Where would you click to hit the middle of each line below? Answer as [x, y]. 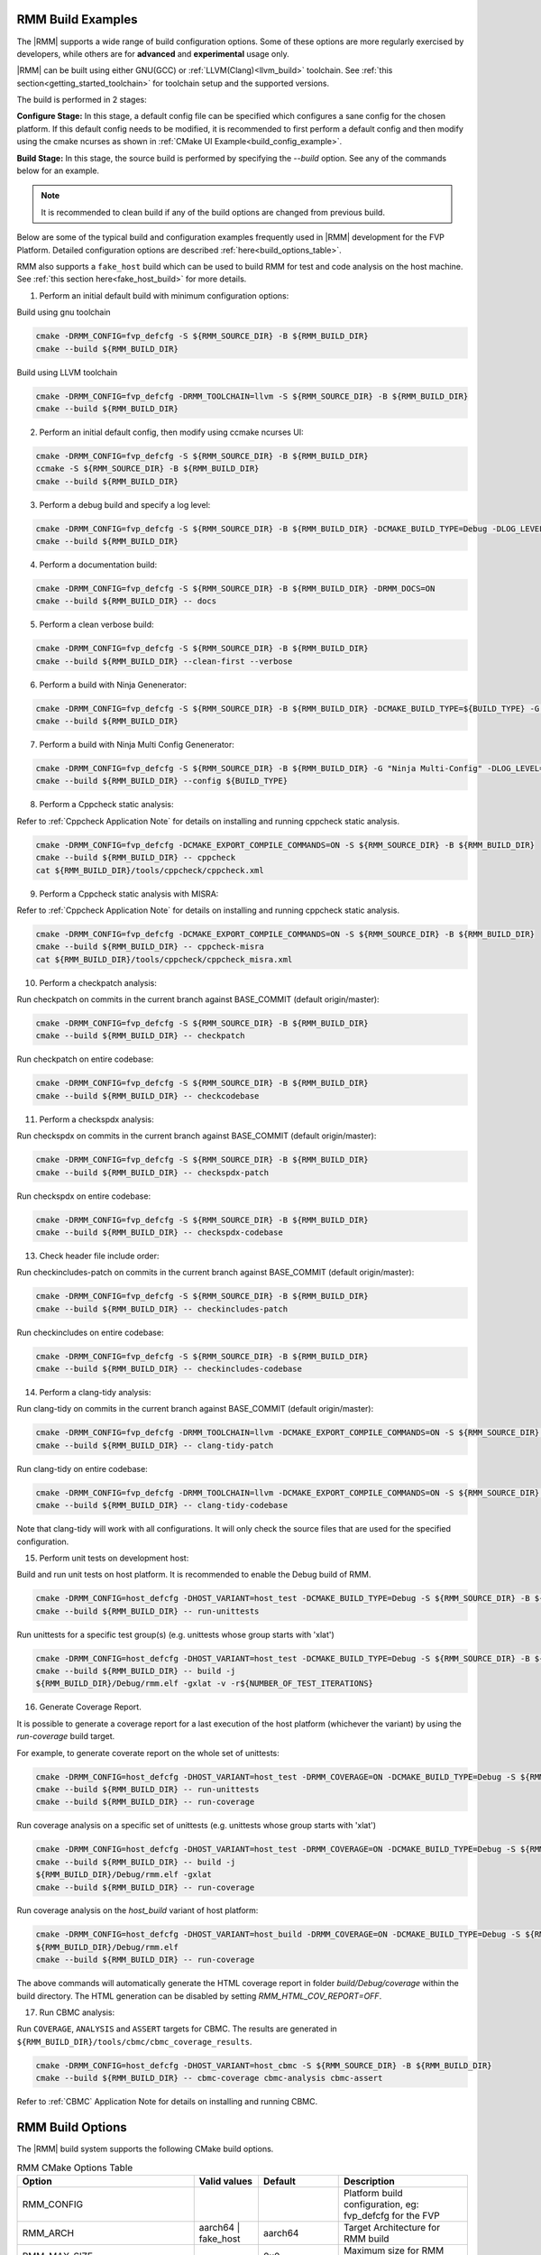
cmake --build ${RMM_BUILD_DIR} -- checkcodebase [147, 1095]
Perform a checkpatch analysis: [98, 982]
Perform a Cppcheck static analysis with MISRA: [129, 894]
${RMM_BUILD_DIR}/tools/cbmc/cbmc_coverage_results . [134, 2041]
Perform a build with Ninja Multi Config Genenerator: [137, 745]
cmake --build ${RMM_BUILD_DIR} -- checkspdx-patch [152, 1172]
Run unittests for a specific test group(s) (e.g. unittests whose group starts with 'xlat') [176, 1634]
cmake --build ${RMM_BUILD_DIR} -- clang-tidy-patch [155, 1445]
